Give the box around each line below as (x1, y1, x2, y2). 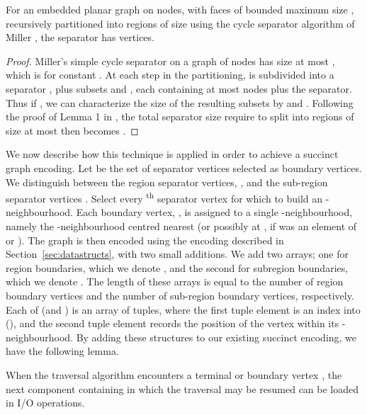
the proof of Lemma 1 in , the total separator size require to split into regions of (6, 109, 354, 124)
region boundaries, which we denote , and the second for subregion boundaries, (6, 260, 349, 275)
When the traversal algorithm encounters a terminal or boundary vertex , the (6, 367, 342, 382)
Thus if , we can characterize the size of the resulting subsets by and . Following (6, 95, 354, 110)
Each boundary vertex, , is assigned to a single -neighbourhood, (76, 205, 353, 220)
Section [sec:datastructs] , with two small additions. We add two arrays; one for (6, 246, 349, 261)
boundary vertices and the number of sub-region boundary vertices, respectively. (6, 288, 354, 302)
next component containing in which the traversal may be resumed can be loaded (6, 381, 359, 396)
